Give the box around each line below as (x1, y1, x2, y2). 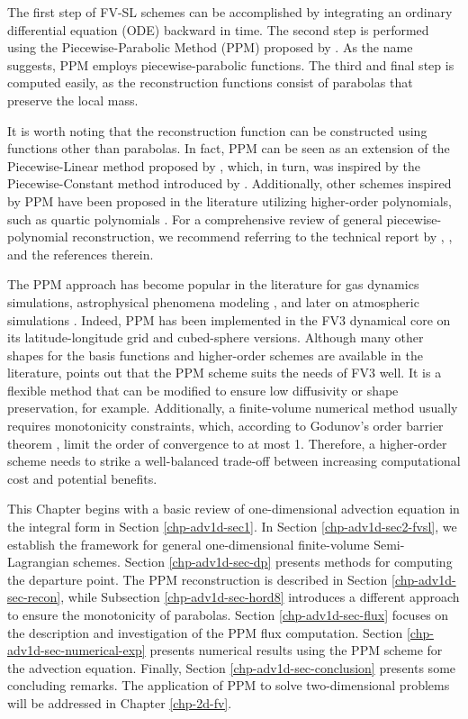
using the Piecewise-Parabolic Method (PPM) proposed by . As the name (7, 38, 413, 57)
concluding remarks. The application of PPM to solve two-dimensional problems (7, 676, 450, 695)
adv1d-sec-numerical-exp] (7, 641, 146, 660)
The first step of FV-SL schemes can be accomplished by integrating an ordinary (7, 3, 453, 21)
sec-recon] (7, 587, 61, 606)
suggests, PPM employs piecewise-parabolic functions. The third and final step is (7, 55, 454, 74)
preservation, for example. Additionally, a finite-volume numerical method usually (7, 398, 458, 417)
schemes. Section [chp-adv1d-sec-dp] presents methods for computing (73, 552, 453, 571)
